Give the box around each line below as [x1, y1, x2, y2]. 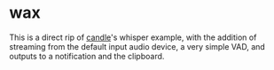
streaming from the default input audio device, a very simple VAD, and [9, 41, 266, 51]
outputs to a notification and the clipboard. [9, 51, 165, 61]
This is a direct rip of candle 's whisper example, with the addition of [9, 32, 257, 43]
